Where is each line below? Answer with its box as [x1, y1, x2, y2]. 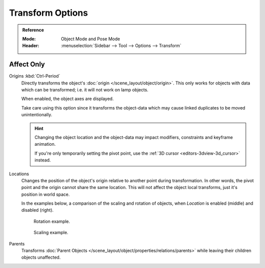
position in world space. [21, 191, 70, 197]
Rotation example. [33, 218, 71, 224]
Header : [22, 43, 39, 49]
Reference [22, 27, 44, 33]
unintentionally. [21, 112, 53, 118]
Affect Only [9, 60, 45, 69]
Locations [9, 171, 29, 177]
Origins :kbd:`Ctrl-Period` [9, 73, 60, 79]
